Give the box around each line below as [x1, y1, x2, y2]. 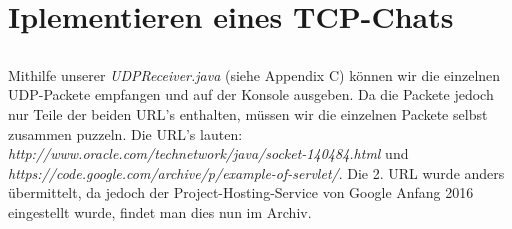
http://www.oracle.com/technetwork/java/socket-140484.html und [8, 143, 409, 164]
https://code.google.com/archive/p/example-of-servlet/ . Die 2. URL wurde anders [8, 162, 505, 183]
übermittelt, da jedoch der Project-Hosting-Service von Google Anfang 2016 [8, 182, 474, 203]
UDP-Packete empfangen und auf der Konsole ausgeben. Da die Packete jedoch [8, 84, 494, 105]
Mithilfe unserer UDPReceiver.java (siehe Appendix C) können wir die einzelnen [8, 64, 501, 85]
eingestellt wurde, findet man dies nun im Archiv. [8, 201, 312, 222]
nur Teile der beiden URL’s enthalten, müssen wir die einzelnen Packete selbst [8, 103, 488, 124]
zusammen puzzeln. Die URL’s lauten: [8, 123, 243, 144]
